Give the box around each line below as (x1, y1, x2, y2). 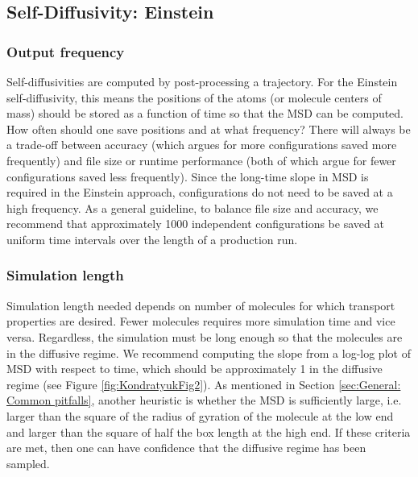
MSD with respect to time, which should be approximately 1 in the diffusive (6, 360, 383, 377)
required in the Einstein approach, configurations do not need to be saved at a (6, 184, 393, 201)
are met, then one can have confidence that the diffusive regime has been (6, 439, 366, 456)
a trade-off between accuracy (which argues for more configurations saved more (6, 136, 397, 153)
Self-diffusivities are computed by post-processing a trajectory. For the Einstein (6, 73, 398, 89)
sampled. (6, 454, 50, 471)
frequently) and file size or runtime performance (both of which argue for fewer (6, 151, 396, 168)
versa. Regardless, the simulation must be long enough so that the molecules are (6, 328, 403, 345)
